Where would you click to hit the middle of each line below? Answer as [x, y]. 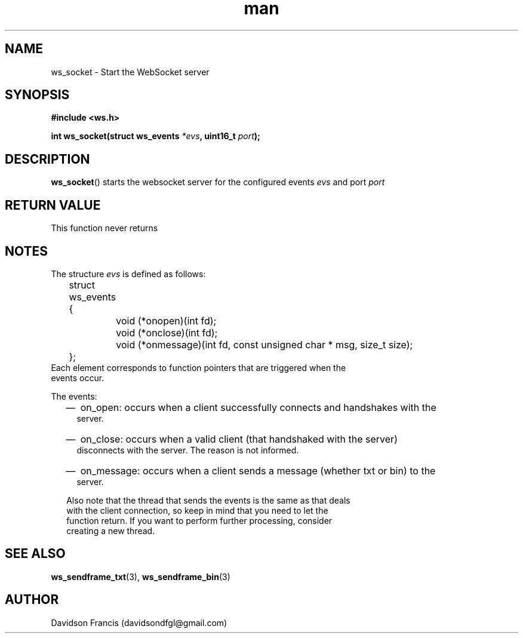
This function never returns [104, 228]
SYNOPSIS [37, 95]
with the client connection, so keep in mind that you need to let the [197, 510]
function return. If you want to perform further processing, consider [199, 520]
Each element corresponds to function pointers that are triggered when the [199, 367]
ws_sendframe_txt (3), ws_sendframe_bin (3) [141, 576]
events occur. [78, 378]
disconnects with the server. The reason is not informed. [188, 450]
